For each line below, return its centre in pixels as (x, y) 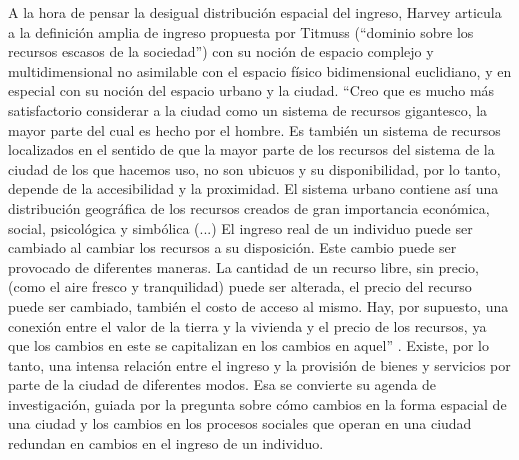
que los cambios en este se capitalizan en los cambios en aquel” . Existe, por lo (248, 345)
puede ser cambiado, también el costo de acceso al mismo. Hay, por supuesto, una (258, 305)
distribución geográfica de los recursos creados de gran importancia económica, (249, 207)
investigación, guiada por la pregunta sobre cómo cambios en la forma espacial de (257, 403)
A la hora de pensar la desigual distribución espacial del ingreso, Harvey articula (255, 12)
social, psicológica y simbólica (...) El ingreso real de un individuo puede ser (240, 227)
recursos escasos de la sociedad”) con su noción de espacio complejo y (221, 51)
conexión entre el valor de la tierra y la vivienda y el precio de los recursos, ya (247, 325)
